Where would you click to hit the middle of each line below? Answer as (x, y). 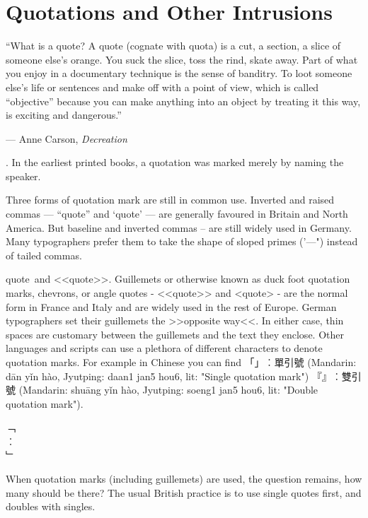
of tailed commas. (44, 255)
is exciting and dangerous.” (64, 115)
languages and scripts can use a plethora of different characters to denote (164, 348)
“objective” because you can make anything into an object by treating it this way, (183, 101)
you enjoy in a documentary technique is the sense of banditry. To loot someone (179, 73)
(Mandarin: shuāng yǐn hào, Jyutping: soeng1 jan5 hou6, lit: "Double (168, 390)
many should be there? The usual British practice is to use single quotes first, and (184, 492)
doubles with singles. (51, 506)
